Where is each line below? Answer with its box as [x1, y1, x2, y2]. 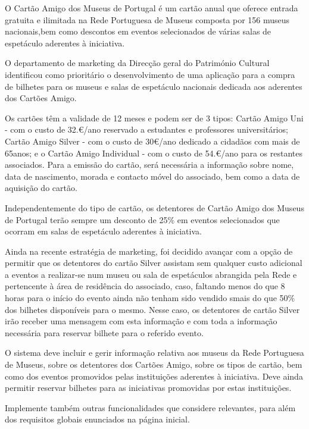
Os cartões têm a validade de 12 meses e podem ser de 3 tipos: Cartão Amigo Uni [5, 111, 304, 124]
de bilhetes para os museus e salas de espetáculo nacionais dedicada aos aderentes [5, 80, 302, 92]
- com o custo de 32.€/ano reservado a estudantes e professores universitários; [5, 123, 288, 136]
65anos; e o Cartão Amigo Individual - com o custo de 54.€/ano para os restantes [5, 146, 303, 159]
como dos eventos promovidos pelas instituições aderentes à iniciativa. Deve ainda [5, 369, 303, 382]
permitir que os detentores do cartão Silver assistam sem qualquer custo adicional [5, 256, 302, 269]
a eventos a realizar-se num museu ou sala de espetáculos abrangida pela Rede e [5, 268, 297, 280]
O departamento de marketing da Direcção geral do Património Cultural [5, 57, 270, 69]
